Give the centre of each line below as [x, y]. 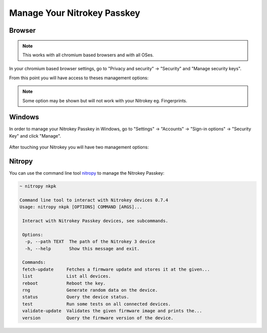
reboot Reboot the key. [64, 283]
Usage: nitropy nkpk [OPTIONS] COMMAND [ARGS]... [81, 207]
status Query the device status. [76, 297]
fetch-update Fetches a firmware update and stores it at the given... [116, 269]
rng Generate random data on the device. [90, 290]
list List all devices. [67, 276]
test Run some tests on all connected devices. [97, 304]
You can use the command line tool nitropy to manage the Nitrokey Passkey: [87, 173]
